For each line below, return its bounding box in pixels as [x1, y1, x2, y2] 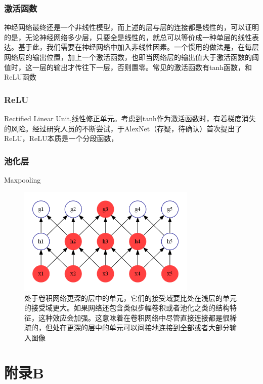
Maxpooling [4, 174, 41, 185]
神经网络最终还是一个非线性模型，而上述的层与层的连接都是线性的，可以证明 [4, 22, 259, 32]
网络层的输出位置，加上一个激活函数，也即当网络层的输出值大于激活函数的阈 [4, 52, 259, 62]
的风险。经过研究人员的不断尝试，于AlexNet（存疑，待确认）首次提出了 [4, 123, 242, 133]
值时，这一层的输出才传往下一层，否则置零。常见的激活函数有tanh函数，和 [4, 61, 252, 72]
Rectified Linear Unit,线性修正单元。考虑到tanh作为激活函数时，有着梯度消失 [4, 113, 256, 123]
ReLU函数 [4, 72, 36, 82]
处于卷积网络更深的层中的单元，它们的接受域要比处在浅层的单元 [24, 292, 237, 303]
